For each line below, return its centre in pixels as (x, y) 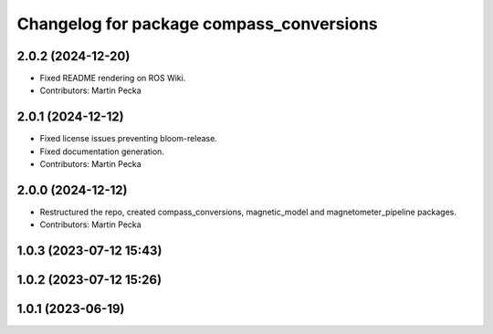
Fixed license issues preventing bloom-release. (129, 139)
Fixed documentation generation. (102, 151)
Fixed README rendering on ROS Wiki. (113, 78)
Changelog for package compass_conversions (197, 24)
